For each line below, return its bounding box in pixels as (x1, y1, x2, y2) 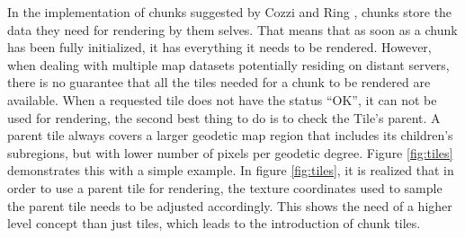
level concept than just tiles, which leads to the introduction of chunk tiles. (7, 214, 421, 233)
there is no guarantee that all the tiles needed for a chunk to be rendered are (7, 73, 431, 92)
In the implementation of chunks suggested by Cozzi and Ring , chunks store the (7, 3, 452, 21)
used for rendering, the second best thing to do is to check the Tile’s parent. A (7, 108, 441, 127)
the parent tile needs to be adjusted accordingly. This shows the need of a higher (7, 196, 452, 215)
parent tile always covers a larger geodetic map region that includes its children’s (7, 126, 453, 145)
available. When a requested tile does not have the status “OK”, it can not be (7, 90, 437, 109)
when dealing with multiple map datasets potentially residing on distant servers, (7, 55, 450, 74)
